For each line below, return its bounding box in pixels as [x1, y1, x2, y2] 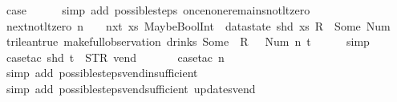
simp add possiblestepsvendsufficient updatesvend [6, 80, 256, 96]
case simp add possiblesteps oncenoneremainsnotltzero [6, 2, 310, 18]
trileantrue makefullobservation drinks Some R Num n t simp [6, 33, 370, 50]
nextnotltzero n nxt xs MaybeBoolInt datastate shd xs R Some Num [6, 17, 391, 34]
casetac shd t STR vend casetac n [6, 48, 225, 65]
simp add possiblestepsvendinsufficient [6, 64, 198, 81]
